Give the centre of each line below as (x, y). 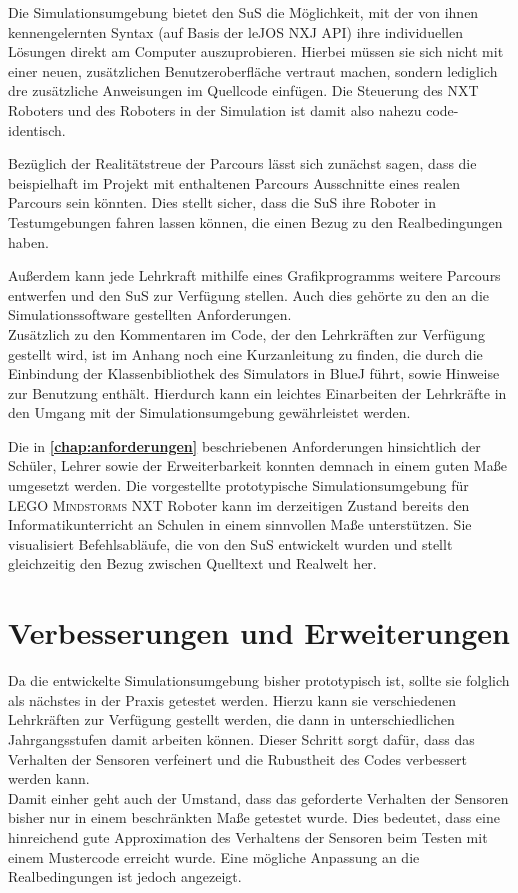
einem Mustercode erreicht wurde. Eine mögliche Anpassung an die (214, 856)
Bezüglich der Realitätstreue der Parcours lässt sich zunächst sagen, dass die (242, 163)
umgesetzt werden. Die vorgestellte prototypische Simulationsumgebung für (238, 485)
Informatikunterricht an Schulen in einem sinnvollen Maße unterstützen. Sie (240, 524)
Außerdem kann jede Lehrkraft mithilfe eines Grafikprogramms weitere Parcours (254, 275)
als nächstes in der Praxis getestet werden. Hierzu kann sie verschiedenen (232, 699)
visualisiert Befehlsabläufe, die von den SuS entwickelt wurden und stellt (230, 543)
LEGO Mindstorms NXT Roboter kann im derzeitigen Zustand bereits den (239, 504)
